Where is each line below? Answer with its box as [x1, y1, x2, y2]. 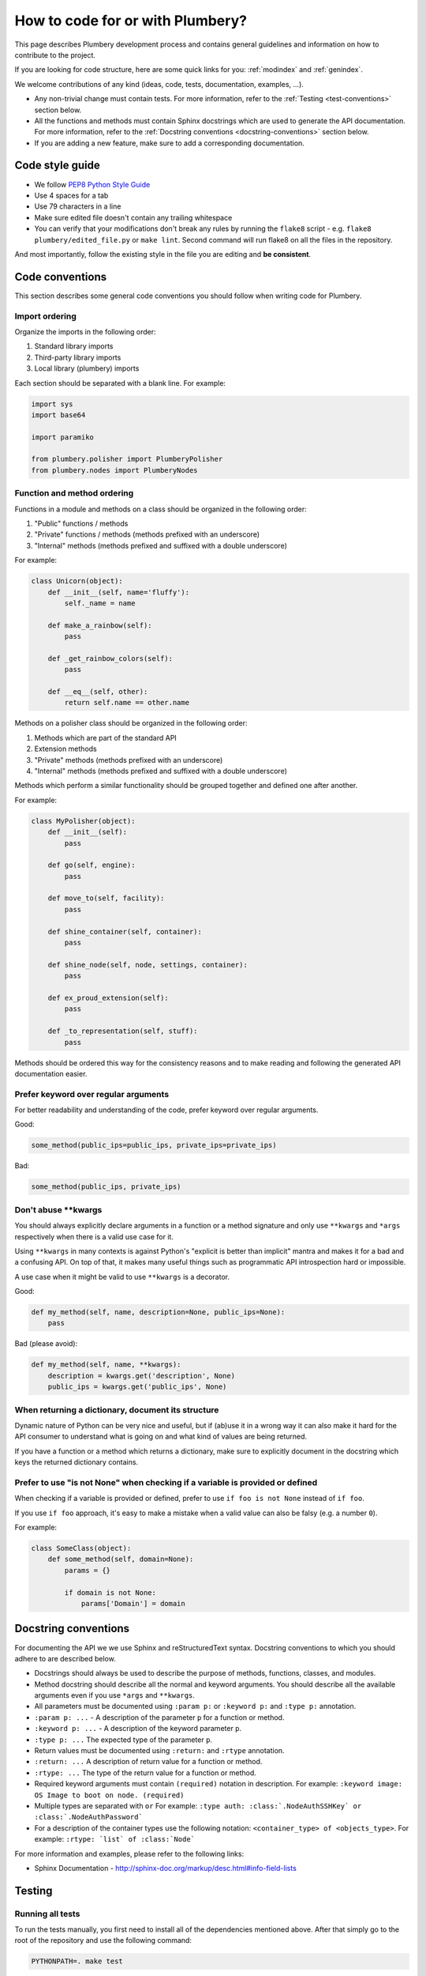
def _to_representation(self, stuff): [47, 1027, 198, 1035]
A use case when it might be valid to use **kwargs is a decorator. [14, 1272, 230, 1281]
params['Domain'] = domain [80, 1599, 185, 1608]
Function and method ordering [14, 488, 134, 499]
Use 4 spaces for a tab [34, 190, 109, 200]
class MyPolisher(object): [31, 816, 136, 825]
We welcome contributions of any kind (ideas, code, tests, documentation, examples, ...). [14, 79, 304, 89]
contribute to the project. [14, 50, 96, 59]
